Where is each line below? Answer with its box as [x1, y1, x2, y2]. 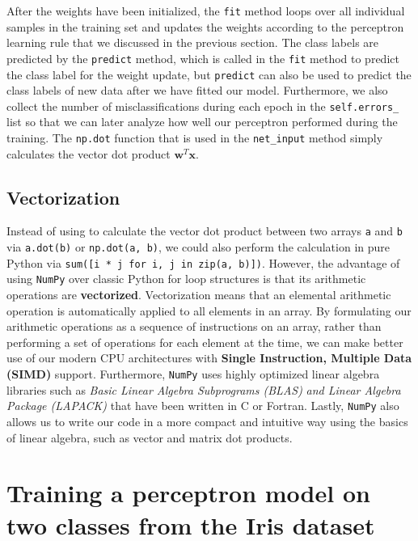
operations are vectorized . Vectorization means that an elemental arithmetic [6, 286, 391, 303]
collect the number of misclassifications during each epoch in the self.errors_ [6, 97, 399, 114]
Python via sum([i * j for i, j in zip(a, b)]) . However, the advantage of [6, 254, 400, 271]
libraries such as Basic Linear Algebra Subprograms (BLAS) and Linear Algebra [6, 381, 401, 398]
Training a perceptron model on [6, 476, 370, 509]
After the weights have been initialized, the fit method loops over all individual [6, 2, 405, 19]
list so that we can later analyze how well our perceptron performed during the [6, 113, 398, 130]
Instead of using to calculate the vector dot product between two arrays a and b [6, 222, 403, 239]
